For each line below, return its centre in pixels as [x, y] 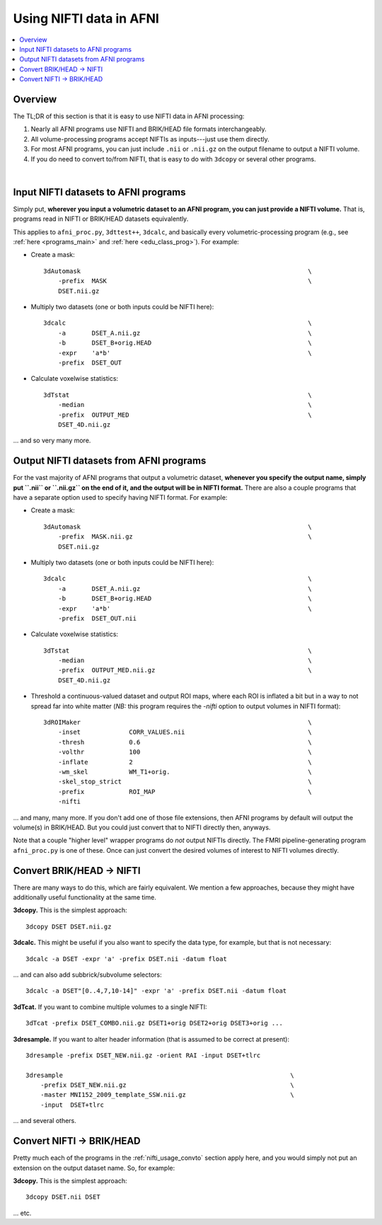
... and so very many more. [52, 441]
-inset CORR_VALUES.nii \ [185, 732]
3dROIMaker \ [178, 723]
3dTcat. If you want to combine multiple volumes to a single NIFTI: [110, 1007]
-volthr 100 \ [185, 752]
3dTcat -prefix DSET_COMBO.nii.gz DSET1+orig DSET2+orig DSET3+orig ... [154, 1023]
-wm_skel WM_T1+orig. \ [185, 772]
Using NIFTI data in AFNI [86, 18]
